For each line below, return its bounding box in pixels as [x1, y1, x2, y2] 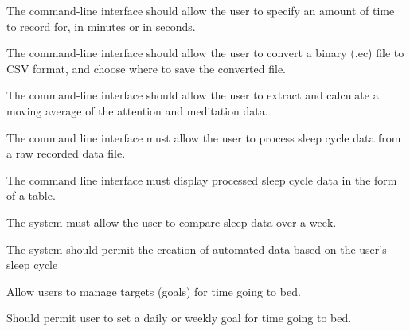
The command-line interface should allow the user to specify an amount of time [6, 2, 395, 18]
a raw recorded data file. [6, 145, 126, 162]
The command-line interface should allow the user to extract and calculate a [6, 87, 379, 103]
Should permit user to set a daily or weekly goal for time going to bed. [6, 310, 352, 326]
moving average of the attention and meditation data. [6, 102, 268, 119]
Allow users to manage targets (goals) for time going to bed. [6, 282, 301, 299]
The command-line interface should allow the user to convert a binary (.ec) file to [6, 45, 404, 61]
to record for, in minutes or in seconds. [6, 18, 196, 34]
